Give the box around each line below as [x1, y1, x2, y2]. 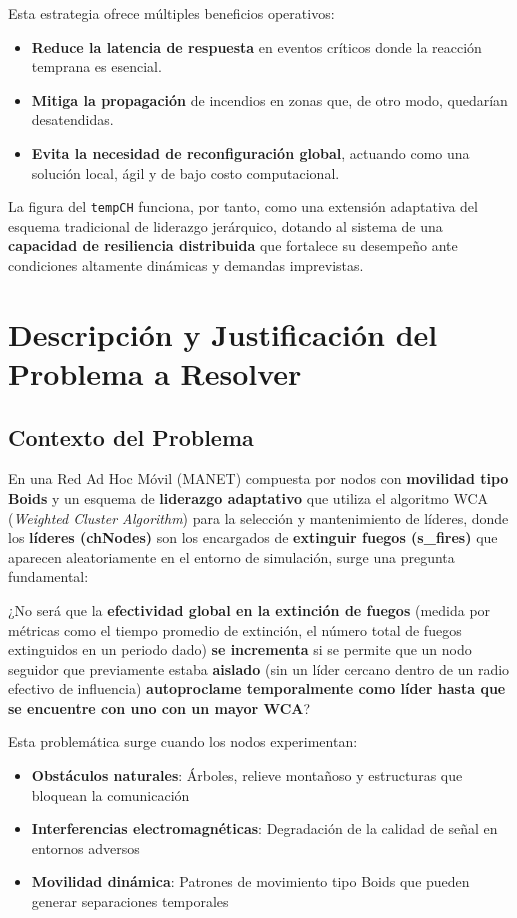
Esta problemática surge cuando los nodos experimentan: [8, 731, 358, 752]
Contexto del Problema [8, 421, 254, 452]
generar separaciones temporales [31, 891, 229, 912]
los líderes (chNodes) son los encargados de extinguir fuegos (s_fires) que [8, 527, 498, 548]
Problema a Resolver [8, 352, 302, 393]
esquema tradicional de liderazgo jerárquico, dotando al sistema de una [8, 215, 443, 236]
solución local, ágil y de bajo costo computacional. [31, 162, 340, 183]
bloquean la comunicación [31, 784, 190, 805]
